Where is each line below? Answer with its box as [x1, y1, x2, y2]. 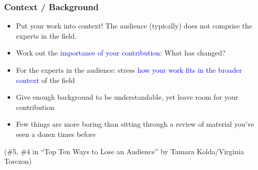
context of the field [16, 74, 75, 85]
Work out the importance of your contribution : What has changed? [16, 47, 225, 58]
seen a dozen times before [16, 128, 96, 139]
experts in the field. [16, 30, 77, 41]
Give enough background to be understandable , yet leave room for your [16, 92, 239, 102]
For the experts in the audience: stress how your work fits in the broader [16, 65, 242, 75]
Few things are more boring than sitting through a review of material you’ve [16, 119, 254, 129]
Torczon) [4, 156, 32, 166]
